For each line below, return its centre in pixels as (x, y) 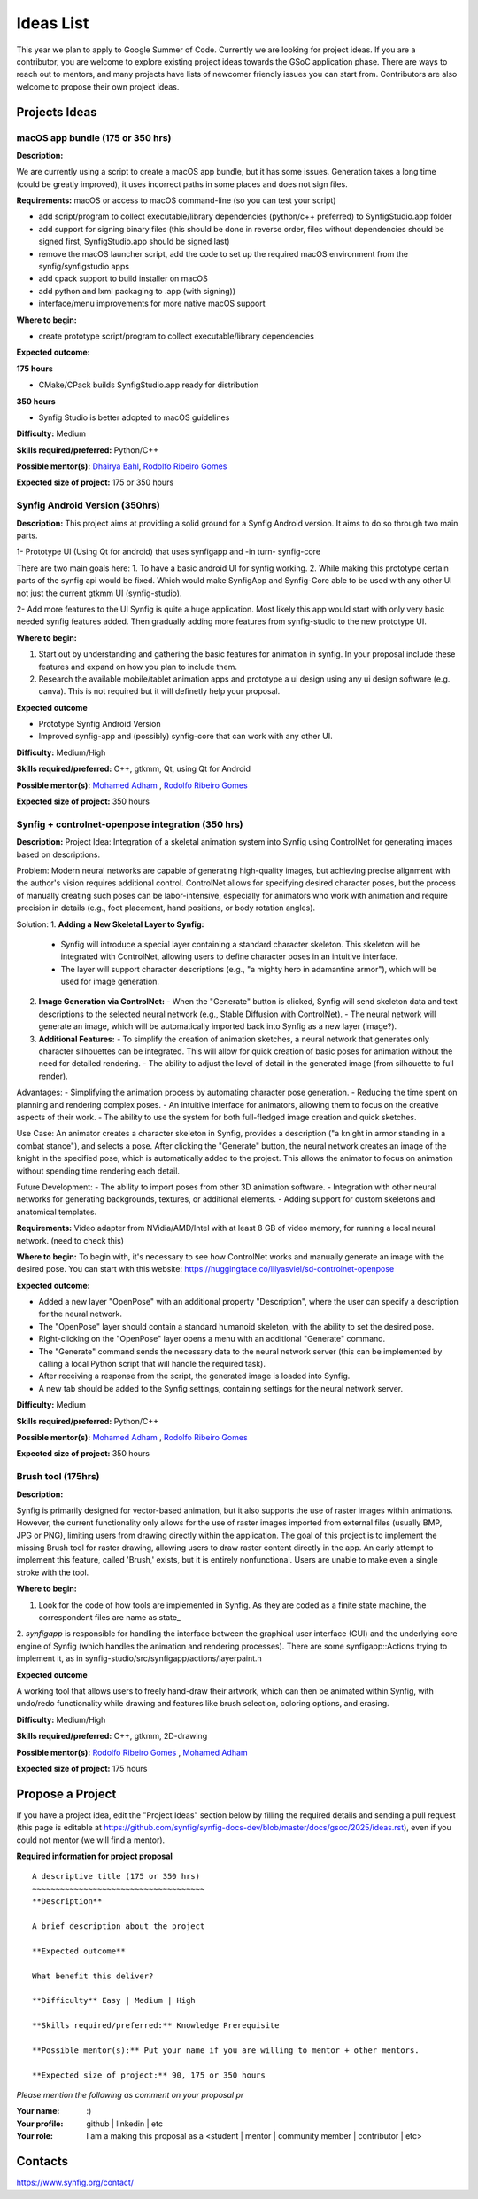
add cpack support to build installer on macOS (123, 278)
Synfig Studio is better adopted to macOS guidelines (134, 417)
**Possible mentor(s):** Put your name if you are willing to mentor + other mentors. (226, 2050)
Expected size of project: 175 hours (82, 1768)
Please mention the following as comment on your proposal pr (130, 2095)
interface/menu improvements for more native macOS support (152, 304)
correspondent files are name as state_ (110, 1618)
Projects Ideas (57, 112)
